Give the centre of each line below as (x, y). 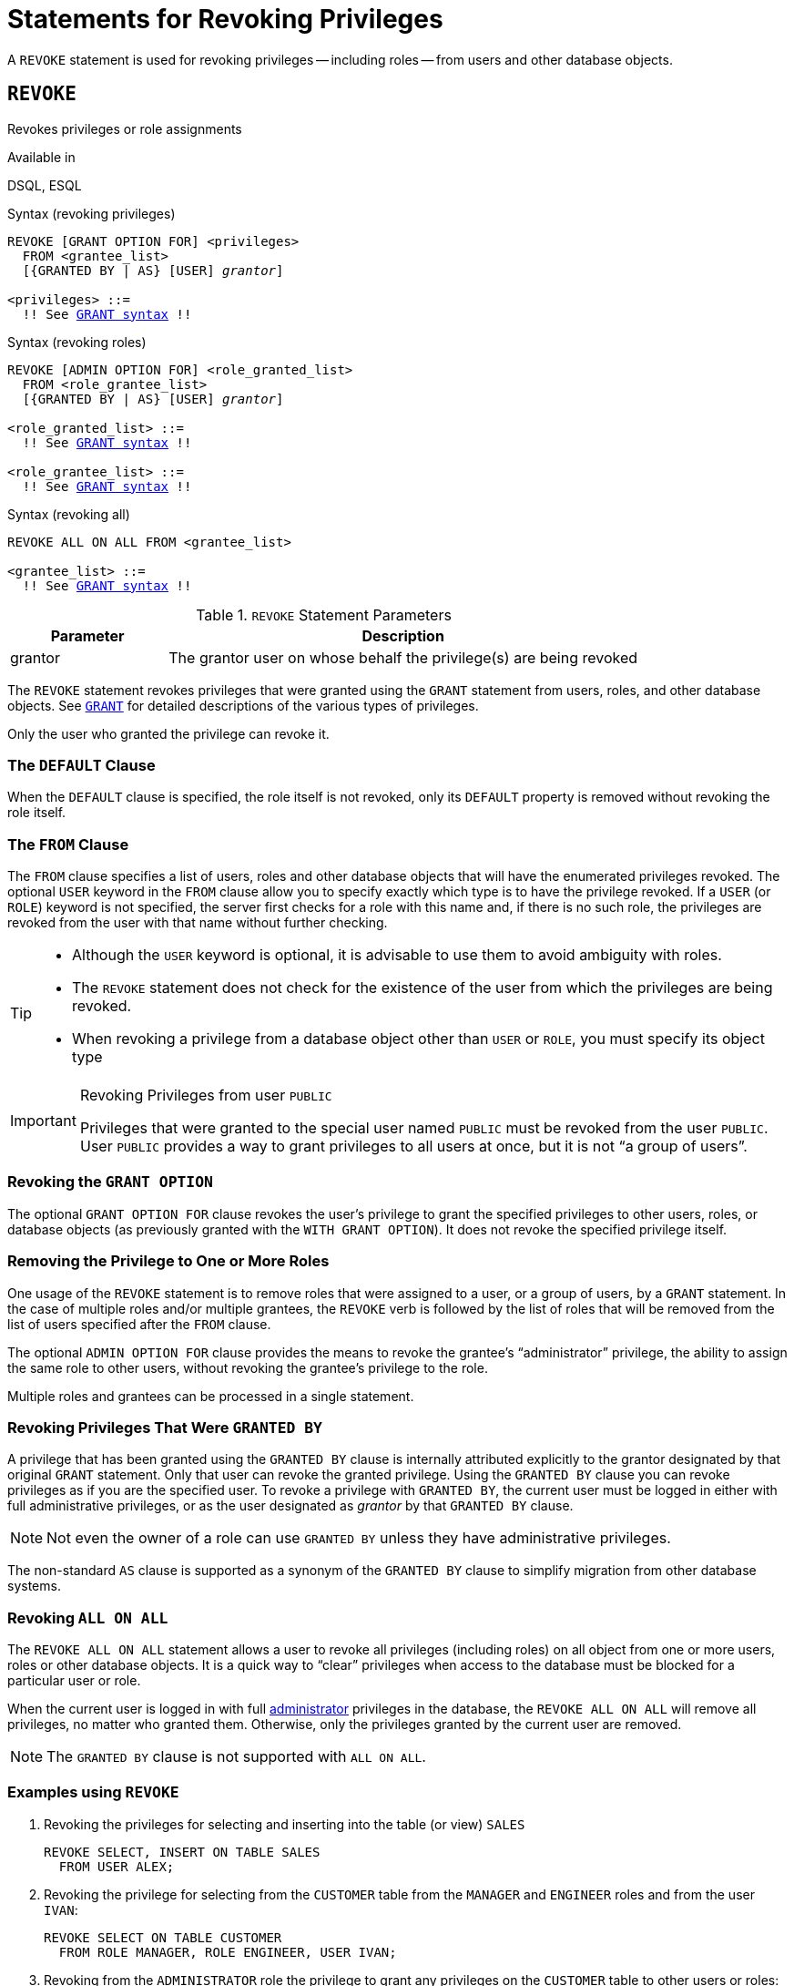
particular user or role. (74, 1681)
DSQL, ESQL (45, 185)
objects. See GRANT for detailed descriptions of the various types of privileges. (243, 705)
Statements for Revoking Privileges (225, 19)
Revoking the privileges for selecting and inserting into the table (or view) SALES (285, 1824)
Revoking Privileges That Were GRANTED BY (165, 1427)
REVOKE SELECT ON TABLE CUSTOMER (163, 1937)
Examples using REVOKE (93, 1792)
